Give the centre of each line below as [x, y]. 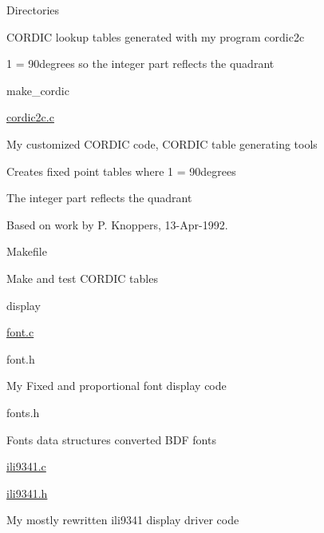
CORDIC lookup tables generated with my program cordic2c [156, 36]
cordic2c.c [30, 117]
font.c [20, 332]
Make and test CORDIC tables [82, 278]
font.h [21, 358]
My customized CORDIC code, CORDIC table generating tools [162, 143]
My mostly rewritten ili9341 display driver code [123, 520]
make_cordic [38, 90]
